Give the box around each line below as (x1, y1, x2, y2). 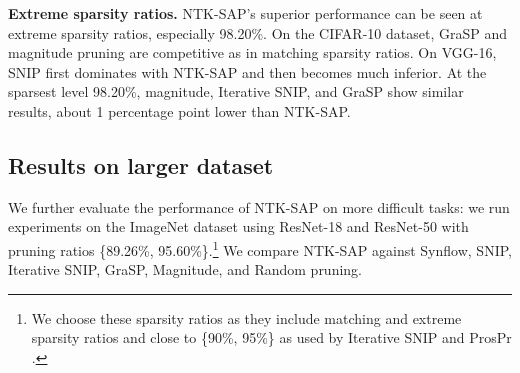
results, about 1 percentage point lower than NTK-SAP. (8, 100, 351, 121)
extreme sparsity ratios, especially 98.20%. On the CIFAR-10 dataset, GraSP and (8, 22, 507, 43)
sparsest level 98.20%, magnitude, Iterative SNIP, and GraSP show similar (8, 81, 464, 102)
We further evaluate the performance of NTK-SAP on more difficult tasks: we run (8, 196, 510, 217)
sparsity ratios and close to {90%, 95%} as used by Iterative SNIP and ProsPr (31, 327, 512, 348)
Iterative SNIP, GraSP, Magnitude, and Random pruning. (8, 259, 363, 280)
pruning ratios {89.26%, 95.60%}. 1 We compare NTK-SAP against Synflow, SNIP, (8, 236, 512, 260)
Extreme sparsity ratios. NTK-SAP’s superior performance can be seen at (8, 3, 483, 23)
